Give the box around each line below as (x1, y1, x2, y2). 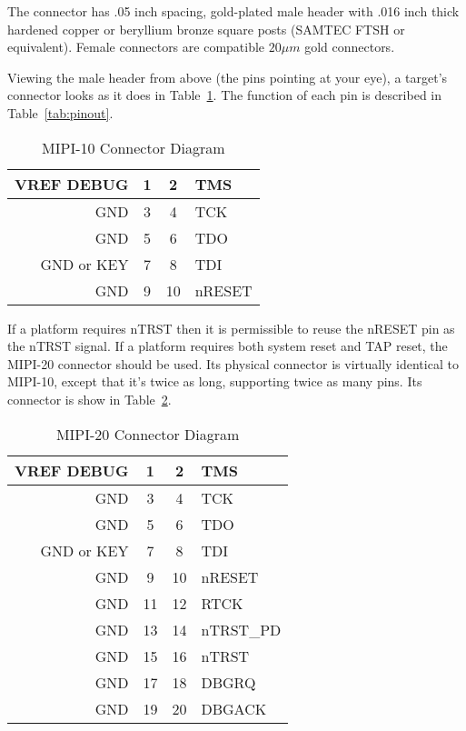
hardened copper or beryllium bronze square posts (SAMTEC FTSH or (7, 19, 405, 38)
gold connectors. (304, 37, 395, 56)
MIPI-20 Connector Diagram (55, 423, 240, 445)
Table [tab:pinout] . (7, 103, 114, 122)
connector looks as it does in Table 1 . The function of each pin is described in (7, 85, 442, 105)
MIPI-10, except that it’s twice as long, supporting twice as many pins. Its (7, 372, 422, 391)
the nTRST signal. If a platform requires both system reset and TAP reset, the (7, 336, 448, 355)
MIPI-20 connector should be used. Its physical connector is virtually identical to (7, 354, 459, 373)
